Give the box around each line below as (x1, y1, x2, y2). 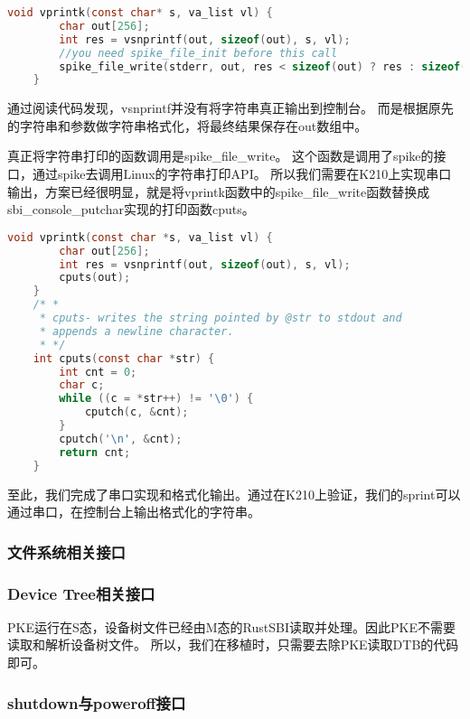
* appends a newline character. (39, 324, 234, 338)
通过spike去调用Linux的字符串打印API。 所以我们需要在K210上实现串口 (32, 164, 452, 183)
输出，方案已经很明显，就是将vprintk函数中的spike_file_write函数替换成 (7, 182, 430, 201)
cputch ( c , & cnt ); (84, 406, 189, 419)
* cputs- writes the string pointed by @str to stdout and (39, 312, 402, 325)
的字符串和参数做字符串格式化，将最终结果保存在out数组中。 (7, 116, 368, 135)
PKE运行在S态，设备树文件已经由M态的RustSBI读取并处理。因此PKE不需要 (7, 617, 456, 636)
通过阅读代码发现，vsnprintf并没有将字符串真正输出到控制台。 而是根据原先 (7, 98, 454, 117)
